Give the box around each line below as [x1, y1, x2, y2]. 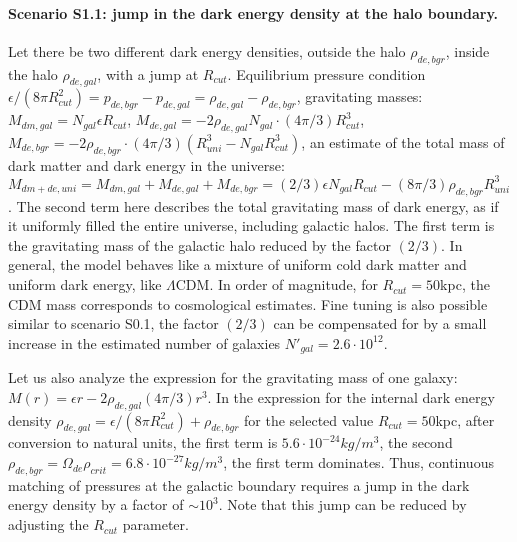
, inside [445, 40, 490, 61]
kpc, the [440, 274, 490, 295]
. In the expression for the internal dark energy [207, 386, 495, 407]
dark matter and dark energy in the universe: [8, 154, 285, 175]
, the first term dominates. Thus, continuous [223, 452, 494, 473]
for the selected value [244, 409, 374, 430]
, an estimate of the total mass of [301, 131, 505, 152]
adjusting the [8, 514, 89, 535]
